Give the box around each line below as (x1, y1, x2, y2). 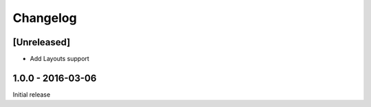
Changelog (12, 10, 77, 25)
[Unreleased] (12, 36, 71, 48)
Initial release (12, 90, 51, 99)
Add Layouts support (30, 55, 89, 63)
